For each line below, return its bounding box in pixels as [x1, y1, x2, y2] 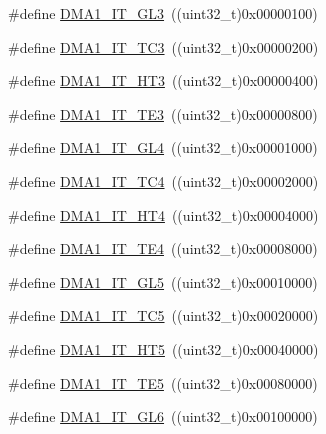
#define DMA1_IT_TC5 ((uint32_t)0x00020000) [8, 305, 319, 326]
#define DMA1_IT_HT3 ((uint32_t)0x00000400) [8, 70, 319, 91]
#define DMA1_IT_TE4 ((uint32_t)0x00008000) [8, 238, 318, 259]
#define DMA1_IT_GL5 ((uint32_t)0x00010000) [8, 271, 318, 292]
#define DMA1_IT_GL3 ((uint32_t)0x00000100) [8, 3, 318, 23]
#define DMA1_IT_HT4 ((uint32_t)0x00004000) [8, 204, 319, 225]
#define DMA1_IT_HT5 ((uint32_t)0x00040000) [8, 338, 319, 359]
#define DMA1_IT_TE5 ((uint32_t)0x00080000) [8, 372, 318, 393]
